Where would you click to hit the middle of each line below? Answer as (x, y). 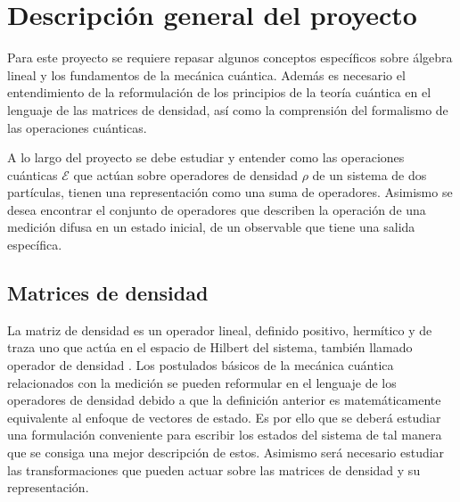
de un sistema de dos (370, 174)
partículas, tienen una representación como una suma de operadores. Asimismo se (230, 192)
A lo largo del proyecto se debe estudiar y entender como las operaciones (206, 157)
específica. (35, 245)
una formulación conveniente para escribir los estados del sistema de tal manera (225, 435)
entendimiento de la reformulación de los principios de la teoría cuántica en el (219, 92)
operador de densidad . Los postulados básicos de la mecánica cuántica (201, 365)
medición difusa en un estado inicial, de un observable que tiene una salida (211, 227)
